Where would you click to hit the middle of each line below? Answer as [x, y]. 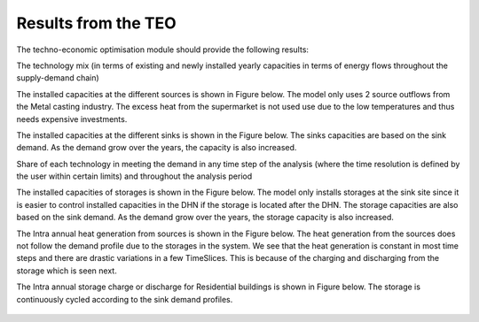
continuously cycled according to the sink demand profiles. [125, 299]
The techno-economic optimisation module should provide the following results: [163, 50]
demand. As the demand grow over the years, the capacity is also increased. [157, 148]
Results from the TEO [96, 23]
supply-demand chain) [58, 78]
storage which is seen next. [67, 271]
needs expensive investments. [72, 119]
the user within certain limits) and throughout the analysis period [134, 176]
